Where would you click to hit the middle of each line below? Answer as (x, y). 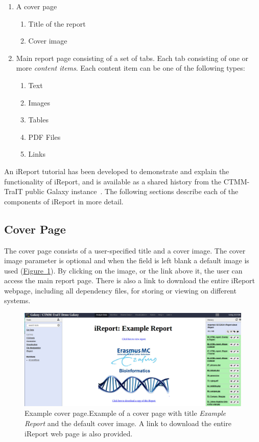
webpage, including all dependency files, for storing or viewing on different (120, 290)
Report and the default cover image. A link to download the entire (128, 423)
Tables (38, 120)
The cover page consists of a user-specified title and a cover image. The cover (125, 250)
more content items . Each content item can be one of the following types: (131, 68)
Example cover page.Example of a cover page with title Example (125, 413)
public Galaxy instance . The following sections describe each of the (132, 191)
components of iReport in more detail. (64, 201)
